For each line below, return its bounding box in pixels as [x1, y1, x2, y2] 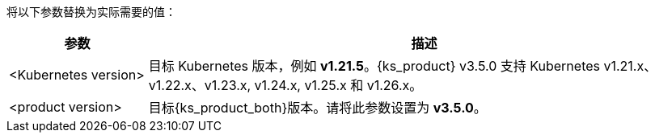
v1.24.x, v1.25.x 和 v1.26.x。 [254, 77, 423, 93]
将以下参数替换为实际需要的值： [6, 5, 176, 18]
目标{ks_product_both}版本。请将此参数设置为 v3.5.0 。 [148, 100, 487, 116]
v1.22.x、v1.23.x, [148, 77, 251, 93]
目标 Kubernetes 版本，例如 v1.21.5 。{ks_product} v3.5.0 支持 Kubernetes [148, 58, 600, 74]
